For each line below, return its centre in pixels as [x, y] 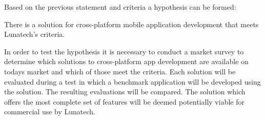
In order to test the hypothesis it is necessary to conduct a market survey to [124, 51]
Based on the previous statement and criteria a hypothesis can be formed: [120, 7]
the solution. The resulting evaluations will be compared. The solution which [125, 92]
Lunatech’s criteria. [35, 34]
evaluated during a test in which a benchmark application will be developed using [132, 81]
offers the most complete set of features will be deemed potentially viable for [124, 101]
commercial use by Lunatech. [50, 112]
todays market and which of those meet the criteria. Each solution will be [120, 71]
